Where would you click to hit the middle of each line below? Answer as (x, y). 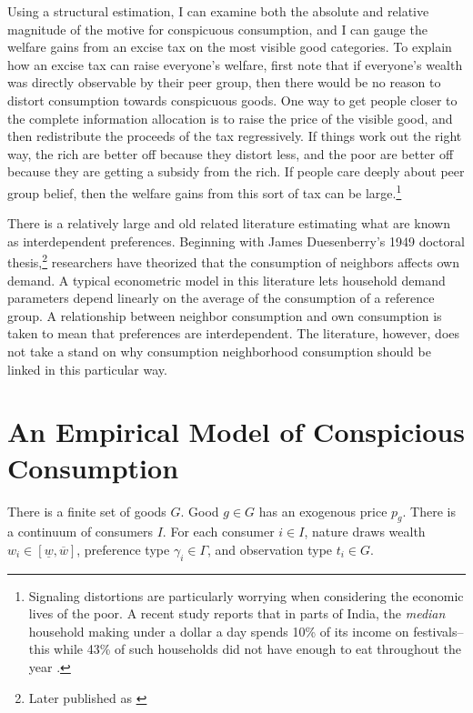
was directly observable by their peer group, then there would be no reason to (224, 82)
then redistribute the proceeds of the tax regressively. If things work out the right (235, 136)
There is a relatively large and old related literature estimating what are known (229, 223)
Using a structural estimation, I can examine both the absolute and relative (218, 11)
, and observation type (270, 549)
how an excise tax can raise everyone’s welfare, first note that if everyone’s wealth (235, 64)
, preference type (123, 549)
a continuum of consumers (81, 532)
